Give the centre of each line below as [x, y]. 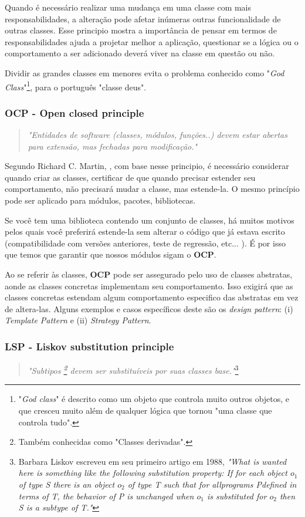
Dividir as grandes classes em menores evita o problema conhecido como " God [145, 72]
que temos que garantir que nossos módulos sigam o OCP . [111, 254]
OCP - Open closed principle [74, 112]
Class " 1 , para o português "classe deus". [76, 86]
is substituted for [237, 496]
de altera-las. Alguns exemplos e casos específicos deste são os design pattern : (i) [149, 308]
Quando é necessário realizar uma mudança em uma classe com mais [128, 7]
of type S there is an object [67, 484]
